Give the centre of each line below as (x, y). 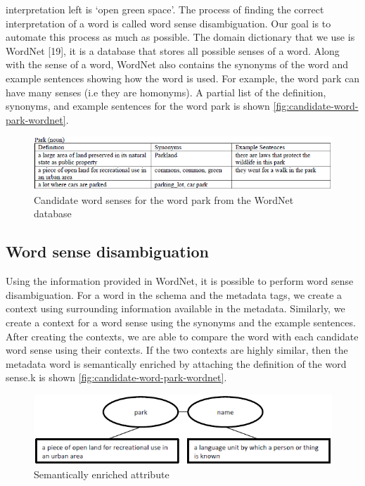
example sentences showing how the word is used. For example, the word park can (183, 78)
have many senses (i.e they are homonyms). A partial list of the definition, (166, 92)
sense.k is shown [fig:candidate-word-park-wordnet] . (116, 377)
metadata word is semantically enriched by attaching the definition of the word (176, 363)
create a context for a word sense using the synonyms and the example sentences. (181, 322)
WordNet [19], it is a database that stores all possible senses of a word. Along (173, 50)
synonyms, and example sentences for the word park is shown (138, 106)
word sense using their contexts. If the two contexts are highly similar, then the (177, 350)
